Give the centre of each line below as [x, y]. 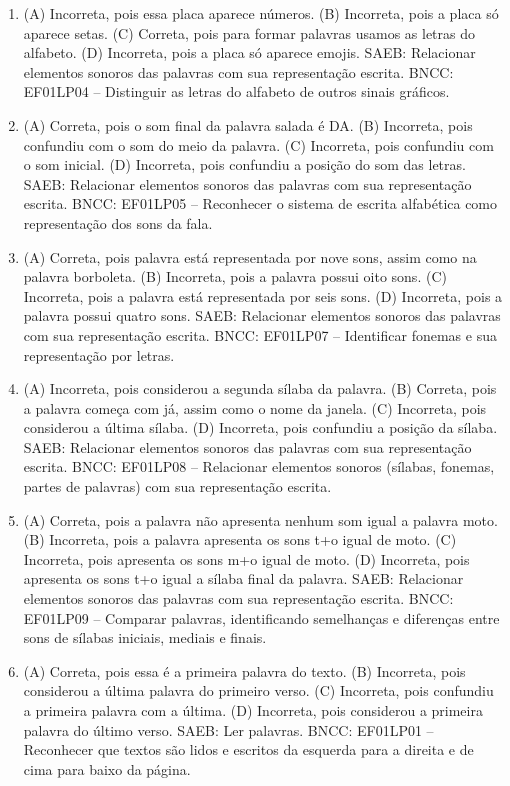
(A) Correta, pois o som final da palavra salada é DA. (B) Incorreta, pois [248, 124]
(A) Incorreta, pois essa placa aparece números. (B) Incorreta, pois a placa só [261, 13]
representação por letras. [99, 354]
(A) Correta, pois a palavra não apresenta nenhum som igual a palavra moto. [260, 519]
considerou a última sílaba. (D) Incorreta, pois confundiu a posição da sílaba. [260, 427]
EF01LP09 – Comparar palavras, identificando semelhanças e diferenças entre [261, 617]
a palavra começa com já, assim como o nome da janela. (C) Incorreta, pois [255, 407]
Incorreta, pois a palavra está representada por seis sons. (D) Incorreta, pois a [263, 295]
